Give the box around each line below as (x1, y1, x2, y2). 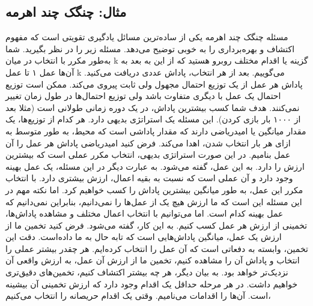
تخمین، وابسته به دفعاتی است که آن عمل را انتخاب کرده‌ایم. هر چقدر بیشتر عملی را (5, 242, 308, 254)
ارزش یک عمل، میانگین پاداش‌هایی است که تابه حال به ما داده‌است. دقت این (5, 230, 282, 243)
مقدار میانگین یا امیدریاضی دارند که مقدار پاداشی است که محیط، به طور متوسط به (5, 124, 306, 137)
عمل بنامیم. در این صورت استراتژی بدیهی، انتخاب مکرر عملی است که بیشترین (5, 148, 291, 161)
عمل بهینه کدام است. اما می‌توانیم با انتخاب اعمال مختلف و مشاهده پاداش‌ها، (5, 207, 284, 220)
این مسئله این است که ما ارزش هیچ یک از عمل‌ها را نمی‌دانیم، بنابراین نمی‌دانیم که (5, 195, 302, 208)
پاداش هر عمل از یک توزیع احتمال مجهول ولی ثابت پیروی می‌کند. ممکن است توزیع (5, 77, 303, 90)
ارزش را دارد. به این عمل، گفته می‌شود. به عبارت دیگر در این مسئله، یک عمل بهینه (5, 160, 305, 172)
